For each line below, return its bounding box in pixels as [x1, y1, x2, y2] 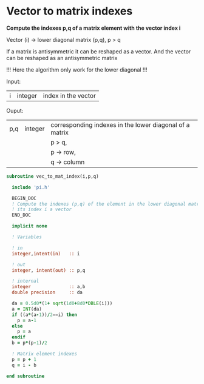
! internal [12, 278, 39, 285]
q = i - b [12, 362, 36, 368]
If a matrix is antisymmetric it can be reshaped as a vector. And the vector [6, 47, 191, 55]
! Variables [12, 234, 42, 240]
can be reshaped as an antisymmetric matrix [6, 54, 118, 61]
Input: [6, 78, 21, 85]
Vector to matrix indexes [6, 4, 133, 18]
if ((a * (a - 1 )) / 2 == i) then [12, 311, 78, 318]
